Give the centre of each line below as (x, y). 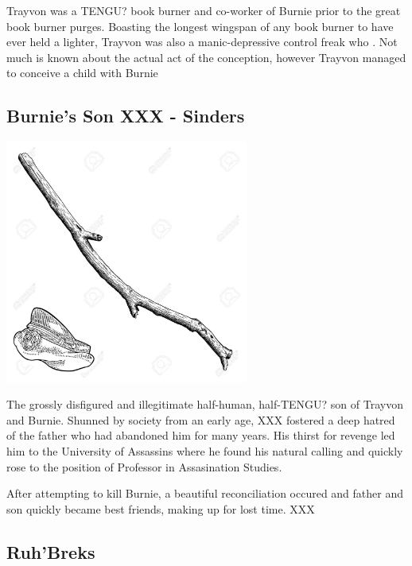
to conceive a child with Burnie (82, 73)
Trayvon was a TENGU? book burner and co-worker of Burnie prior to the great (204, 10)
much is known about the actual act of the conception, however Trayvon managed (206, 57)
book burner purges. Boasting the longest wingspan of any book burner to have (200, 26)
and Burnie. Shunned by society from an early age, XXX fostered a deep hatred (201, 419)
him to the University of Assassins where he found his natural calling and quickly (205, 450)
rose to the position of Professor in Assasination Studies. (144, 466)
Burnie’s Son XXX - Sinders (126, 116)
